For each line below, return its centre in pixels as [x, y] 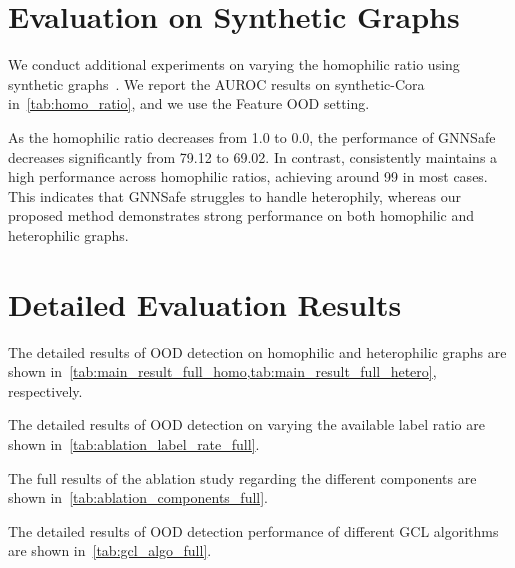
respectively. [45, 390]
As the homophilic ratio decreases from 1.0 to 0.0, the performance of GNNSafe [252, 136]
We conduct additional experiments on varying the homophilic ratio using [234, 64]
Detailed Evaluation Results [205, 303]
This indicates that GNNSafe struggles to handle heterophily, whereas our [234, 195]
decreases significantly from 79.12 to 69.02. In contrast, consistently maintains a [253, 156]
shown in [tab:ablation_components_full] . [138, 497]
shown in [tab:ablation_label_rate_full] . [134, 443]
